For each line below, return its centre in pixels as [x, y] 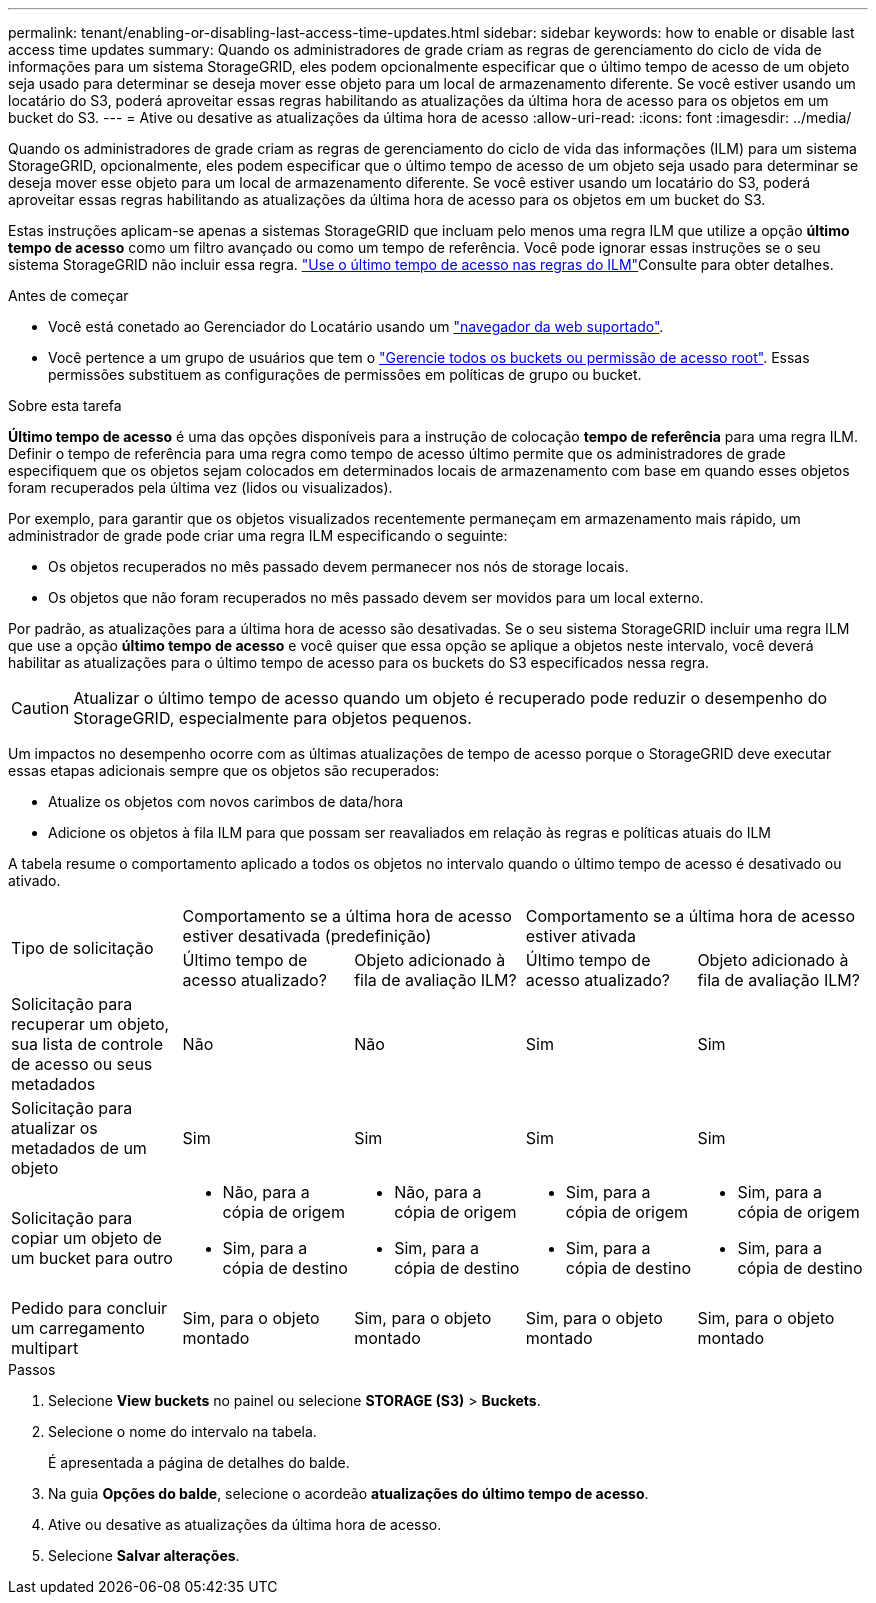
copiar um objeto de [86, 1238]
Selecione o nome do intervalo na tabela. [182, 1431]
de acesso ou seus [82, 1064]
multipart [45, 1348]
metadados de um [79, 1148]
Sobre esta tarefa [65, 405]
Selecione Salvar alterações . [144, 1555]
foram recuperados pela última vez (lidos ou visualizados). [200, 487]
